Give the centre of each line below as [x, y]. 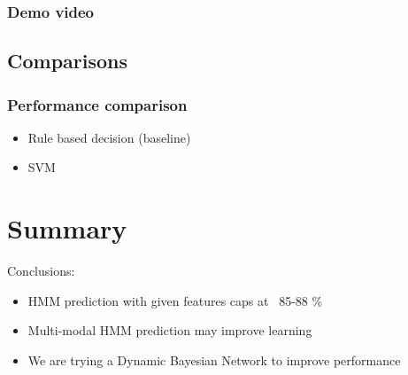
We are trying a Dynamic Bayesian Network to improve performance [214, 359]
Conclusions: [41, 271]
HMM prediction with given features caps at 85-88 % [175, 300]
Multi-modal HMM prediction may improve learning [170, 330]
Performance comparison [97, 104]
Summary [67, 228]
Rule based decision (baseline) [109, 137]
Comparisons [68, 61]
